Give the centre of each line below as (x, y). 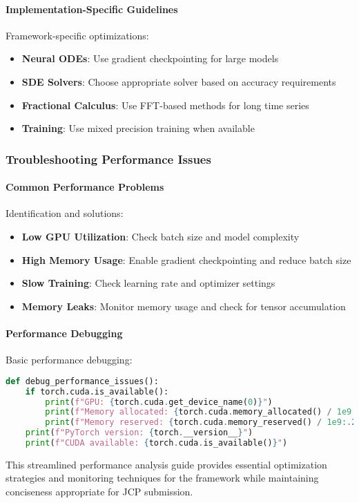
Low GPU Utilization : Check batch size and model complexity (161, 236)
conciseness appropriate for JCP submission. (99, 492)
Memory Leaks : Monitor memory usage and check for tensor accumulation (184, 306)
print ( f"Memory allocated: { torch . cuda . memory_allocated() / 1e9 (198, 412)
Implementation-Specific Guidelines (92, 9)
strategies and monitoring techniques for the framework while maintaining (162, 478)
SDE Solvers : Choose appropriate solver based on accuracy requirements (179, 81)
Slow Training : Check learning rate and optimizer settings (148, 283)
